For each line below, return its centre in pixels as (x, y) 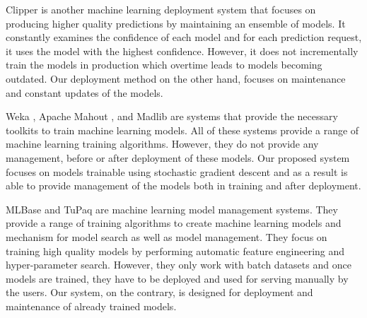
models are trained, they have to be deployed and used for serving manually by (177, 278)
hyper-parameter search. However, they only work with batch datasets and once (179, 265)
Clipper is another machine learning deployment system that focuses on (161, 9)
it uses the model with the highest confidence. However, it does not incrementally (182, 51)
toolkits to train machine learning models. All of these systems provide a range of (182, 130)
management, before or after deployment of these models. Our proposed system (178, 157)
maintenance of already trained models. (91, 306)
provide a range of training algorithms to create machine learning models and (174, 223)
